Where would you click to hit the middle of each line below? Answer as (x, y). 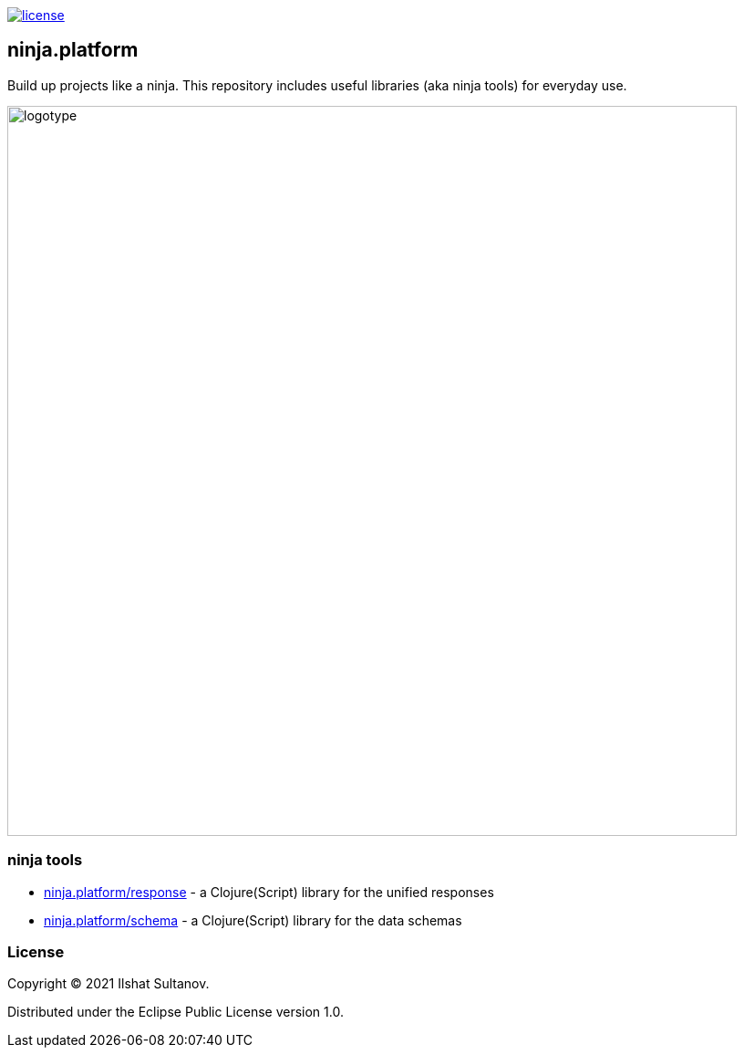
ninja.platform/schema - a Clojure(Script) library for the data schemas (253, 920)
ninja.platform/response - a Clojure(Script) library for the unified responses (269, 892)
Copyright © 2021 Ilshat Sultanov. (108, 984)
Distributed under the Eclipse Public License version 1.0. (176, 1012)
